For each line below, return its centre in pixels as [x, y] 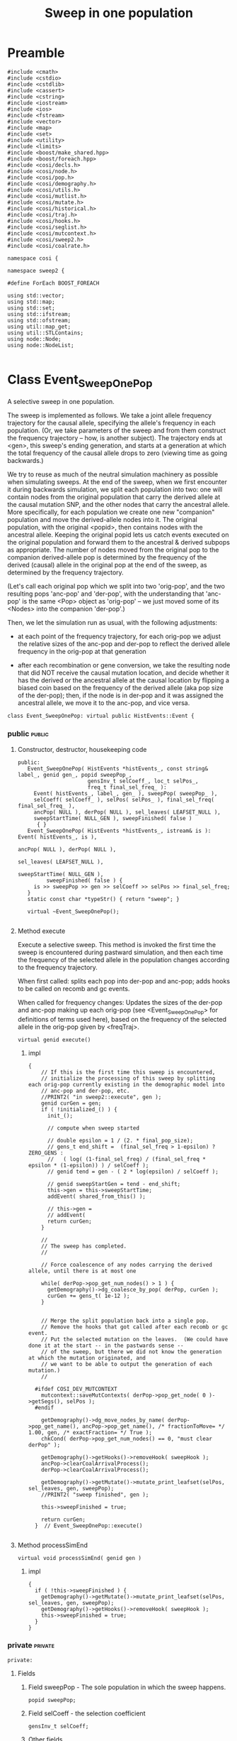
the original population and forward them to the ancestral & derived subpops [118, 542]
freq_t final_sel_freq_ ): [127, 787]
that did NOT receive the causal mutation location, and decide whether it [123, 673]
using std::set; [31, 308]
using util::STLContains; [45, 333]
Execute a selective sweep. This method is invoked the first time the [117, 944]
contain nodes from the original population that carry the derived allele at [114, 497]
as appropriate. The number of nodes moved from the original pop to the [113, 550]
